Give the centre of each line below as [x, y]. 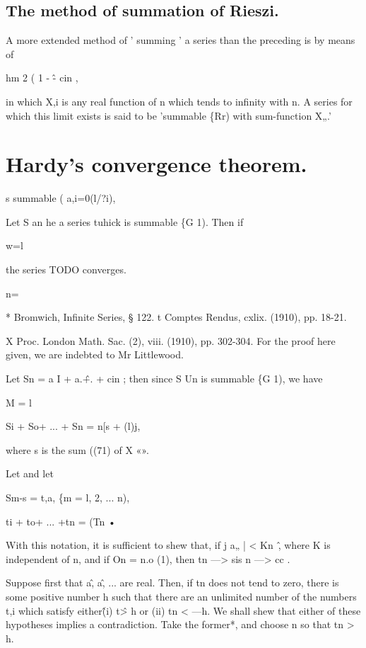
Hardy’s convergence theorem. [157, 164]
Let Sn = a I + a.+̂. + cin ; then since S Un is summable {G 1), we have [164, 379]
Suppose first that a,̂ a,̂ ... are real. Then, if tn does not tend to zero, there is [172, 582]
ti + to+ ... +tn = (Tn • [61, 521]
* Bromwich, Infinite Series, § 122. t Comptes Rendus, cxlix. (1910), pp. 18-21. [176, 317]
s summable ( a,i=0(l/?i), [61, 198]
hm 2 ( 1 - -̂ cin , [42, 78]
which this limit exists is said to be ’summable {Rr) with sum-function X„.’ [169, 115]
